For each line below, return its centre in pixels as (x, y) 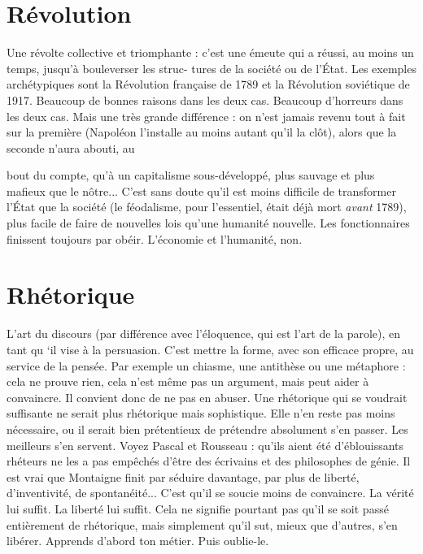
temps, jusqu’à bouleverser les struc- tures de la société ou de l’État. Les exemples (211, 68)
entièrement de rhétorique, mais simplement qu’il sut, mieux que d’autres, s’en (202, 524)
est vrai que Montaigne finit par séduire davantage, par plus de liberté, (183, 476)
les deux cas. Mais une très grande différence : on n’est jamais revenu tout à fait (206, 116)
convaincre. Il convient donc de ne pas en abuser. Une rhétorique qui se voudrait (207, 397)
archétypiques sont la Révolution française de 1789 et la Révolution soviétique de (208, 84)
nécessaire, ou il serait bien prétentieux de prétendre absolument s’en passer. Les (207, 428)
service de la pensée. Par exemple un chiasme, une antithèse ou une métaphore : (206, 365)
